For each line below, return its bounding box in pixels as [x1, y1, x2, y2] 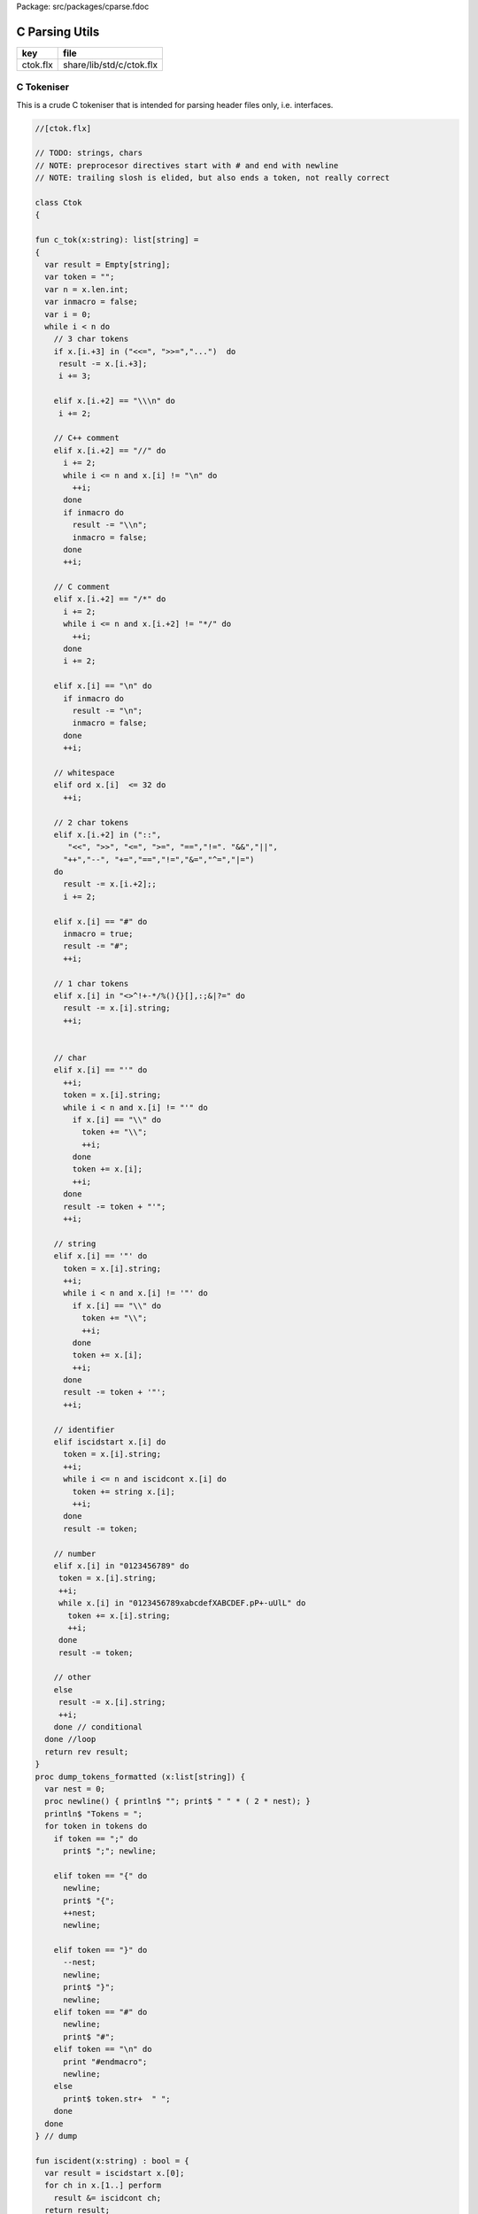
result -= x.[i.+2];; [63, 879, 157, 889]
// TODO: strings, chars [35, 148, 143, 159]
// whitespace [53, 767, 115, 778]
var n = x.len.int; [44, 284, 129, 294]
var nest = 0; [44, 1784, 106, 1793]
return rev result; [44, 1746, 129, 1757]
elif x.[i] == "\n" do [53, 681, 152, 691]
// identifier [53, 1424, 115, 1435]
